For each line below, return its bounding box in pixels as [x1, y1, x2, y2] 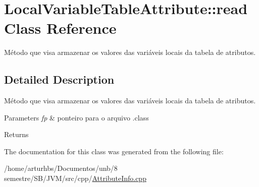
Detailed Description [4, 72, 115, 87]
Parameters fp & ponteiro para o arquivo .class [4, 112, 149, 122]
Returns [4, 129, 29, 140]
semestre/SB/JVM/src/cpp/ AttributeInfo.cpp [4, 173, 146, 183]
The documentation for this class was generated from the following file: [4, 146, 224, 156]
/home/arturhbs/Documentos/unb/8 [4, 163, 118, 173]
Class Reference [4, 18, 117, 38]
